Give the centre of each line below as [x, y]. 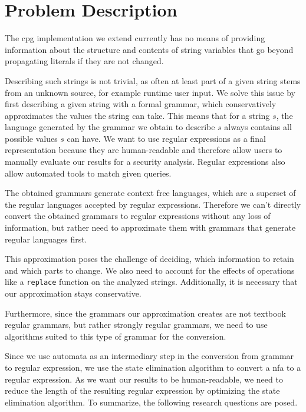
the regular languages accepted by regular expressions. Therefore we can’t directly [153, 204]
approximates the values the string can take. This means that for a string [137, 115]
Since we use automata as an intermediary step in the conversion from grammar [149, 356]
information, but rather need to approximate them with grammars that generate [150, 227]
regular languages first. [46, 239]
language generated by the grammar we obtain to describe [110, 127]
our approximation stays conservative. [73, 293]
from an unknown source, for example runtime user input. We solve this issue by [150, 92]
